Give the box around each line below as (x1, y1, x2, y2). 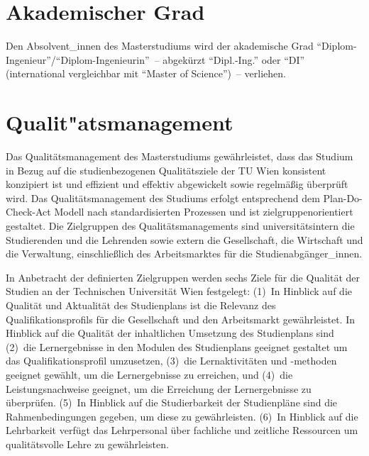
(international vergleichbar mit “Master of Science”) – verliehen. (6, 66, 286, 81)
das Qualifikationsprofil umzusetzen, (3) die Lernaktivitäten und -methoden (6, 353, 337, 368)
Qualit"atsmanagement (6, 108, 233, 137)
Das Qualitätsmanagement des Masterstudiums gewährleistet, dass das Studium (6, 149, 353, 164)
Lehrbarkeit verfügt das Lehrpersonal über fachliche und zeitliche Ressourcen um (6, 423, 358, 438)
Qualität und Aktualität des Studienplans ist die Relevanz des (6, 297, 276, 312)
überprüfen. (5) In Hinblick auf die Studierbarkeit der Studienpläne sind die (6, 395, 338, 410)
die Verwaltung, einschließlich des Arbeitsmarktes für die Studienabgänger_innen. (6, 246, 363, 261)
